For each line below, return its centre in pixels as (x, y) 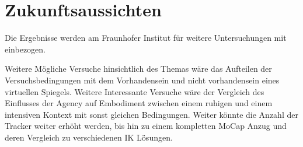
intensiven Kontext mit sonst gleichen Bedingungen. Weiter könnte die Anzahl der (151, 114)
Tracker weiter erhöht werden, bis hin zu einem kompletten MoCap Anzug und (146, 126)
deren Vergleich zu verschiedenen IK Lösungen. (89, 137)
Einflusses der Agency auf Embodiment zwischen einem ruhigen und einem (139, 103)
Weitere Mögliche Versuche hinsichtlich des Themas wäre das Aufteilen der (138, 69)
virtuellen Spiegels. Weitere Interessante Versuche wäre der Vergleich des (135, 91)
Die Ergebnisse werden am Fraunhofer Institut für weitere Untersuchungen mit (146, 38)
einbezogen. (25, 49)
